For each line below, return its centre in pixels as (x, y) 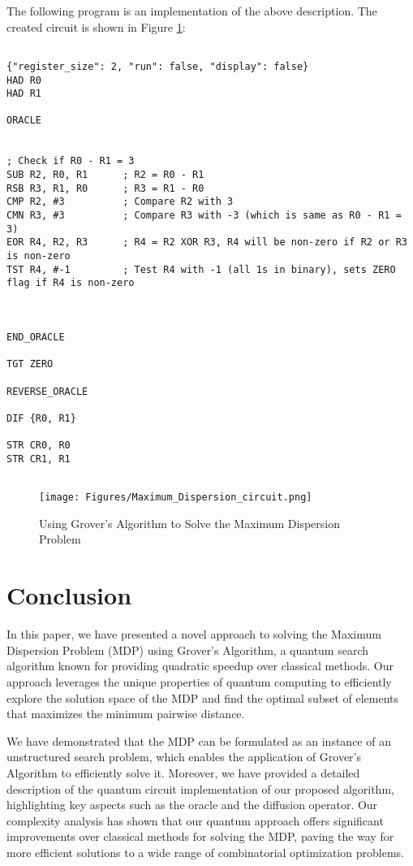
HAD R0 (24, 80)
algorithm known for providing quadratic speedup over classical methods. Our (200, 666)
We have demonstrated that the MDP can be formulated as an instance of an (199, 740)
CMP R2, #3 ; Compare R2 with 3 (120, 202)
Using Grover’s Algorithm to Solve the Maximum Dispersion (189, 523)
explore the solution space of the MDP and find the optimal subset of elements (203, 697)
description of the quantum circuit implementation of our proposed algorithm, (200, 788)
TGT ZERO (30, 364)
